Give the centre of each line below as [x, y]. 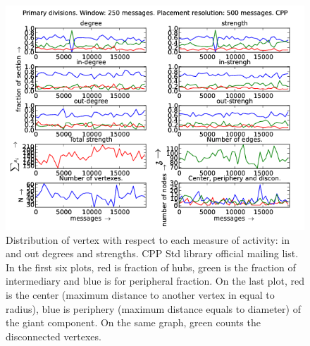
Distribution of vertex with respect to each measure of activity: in [148, 239]
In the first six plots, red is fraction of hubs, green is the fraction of [151, 267]
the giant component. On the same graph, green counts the [133, 322]
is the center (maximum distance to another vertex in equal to [140, 294]
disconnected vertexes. [54, 336]
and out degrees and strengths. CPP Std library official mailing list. [152, 253]
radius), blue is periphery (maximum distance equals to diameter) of [153, 308]
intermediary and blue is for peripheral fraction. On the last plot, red [155, 281]
